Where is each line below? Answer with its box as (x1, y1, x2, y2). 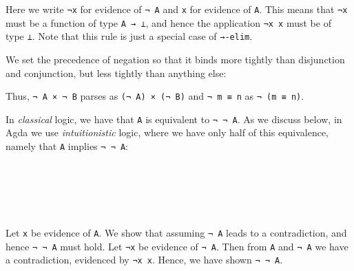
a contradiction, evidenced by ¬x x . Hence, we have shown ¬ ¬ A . (6, 252, 283, 267)
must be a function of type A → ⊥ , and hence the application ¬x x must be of (6, 15, 331, 30)
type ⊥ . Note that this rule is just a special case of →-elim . (6, 29, 253, 43)
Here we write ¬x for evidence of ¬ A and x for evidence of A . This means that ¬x (6, 2, 348, 16)
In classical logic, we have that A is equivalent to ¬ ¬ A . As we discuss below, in (6, 111, 342, 126)
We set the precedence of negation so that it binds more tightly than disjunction (6, 52, 345, 66)
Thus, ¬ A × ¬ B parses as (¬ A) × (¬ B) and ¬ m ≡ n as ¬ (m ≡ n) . (6, 89, 304, 103)
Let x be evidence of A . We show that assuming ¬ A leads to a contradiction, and (6, 226, 347, 240)
